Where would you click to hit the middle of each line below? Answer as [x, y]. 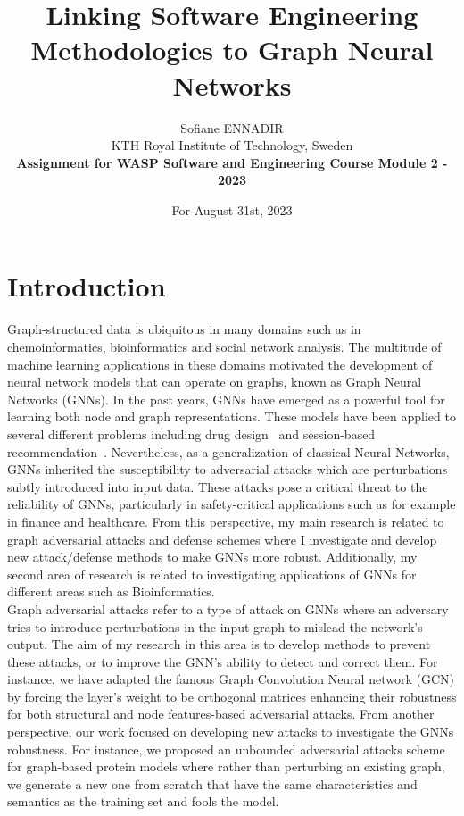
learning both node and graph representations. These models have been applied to [232, 416]
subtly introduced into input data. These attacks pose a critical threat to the [218, 486]
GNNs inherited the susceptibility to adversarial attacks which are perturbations [228, 469]
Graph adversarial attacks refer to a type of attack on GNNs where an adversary [228, 608]
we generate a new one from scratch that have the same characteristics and [212, 783]
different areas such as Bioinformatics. [111, 591]
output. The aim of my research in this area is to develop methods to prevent [219, 644]
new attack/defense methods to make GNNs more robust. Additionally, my [212, 557]
